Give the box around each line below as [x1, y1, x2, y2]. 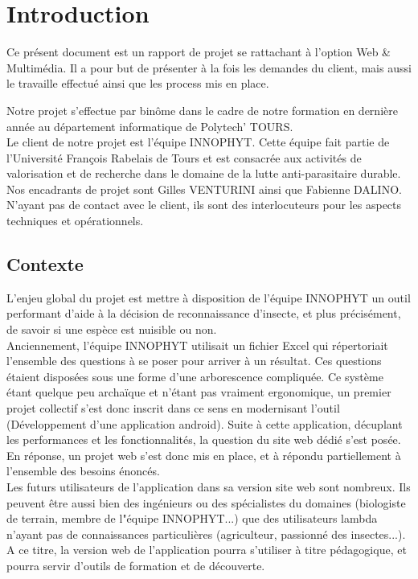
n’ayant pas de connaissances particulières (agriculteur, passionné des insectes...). [6, 525, 406, 542]
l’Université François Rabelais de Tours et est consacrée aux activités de [6, 149, 362, 166]
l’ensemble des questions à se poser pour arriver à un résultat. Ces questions [6, 352, 382, 369]
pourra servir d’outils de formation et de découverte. [6, 556, 265, 573]
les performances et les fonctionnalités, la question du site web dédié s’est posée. [6, 431, 401, 448]
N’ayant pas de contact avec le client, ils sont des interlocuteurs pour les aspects [6, 196, 402, 213]
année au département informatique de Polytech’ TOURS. [6, 117, 293, 134]
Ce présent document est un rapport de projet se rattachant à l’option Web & [6, 43, 391, 60]
